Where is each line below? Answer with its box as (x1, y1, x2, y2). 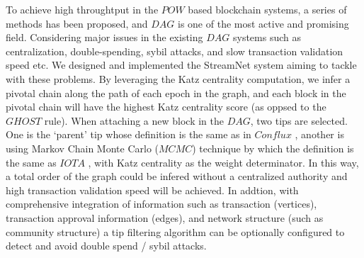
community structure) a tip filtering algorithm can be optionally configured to (6, 224, 345, 239)
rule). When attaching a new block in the (44, 113, 224, 128)
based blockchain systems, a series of (188, 2, 347, 16)
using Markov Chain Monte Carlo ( (6, 140, 159, 155)
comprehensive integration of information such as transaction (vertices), (6, 196, 317, 211)
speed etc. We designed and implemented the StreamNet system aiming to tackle (6, 57, 357, 72)
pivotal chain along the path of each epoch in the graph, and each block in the (6, 85, 346, 100)
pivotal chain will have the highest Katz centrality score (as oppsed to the (6, 99, 326, 114)
